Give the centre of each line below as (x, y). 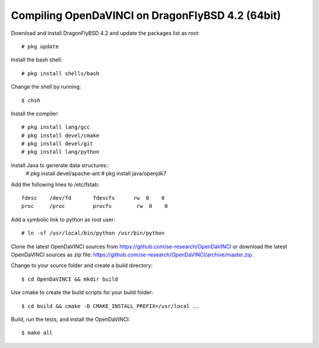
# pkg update (40, 46)
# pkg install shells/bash (61, 73)
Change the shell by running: (46, 87)
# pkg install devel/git (57, 144)
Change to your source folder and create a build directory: (82, 265)
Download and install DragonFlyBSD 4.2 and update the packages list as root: (105, 33)
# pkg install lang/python (61, 152)
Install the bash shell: (37, 60)
